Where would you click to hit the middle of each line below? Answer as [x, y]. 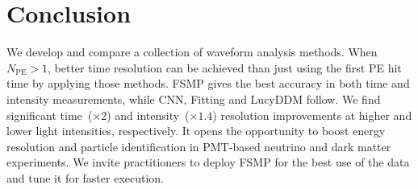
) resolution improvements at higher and [312, 115]
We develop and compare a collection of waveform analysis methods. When [192, 52]
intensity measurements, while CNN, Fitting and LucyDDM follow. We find [194, 99]
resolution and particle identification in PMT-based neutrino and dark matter [199, 146]
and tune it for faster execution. [86, 177]
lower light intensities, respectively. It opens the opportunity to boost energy [196, 131]
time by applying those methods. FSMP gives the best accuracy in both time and [208, 83]
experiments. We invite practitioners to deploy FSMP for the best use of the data [208, 162]
